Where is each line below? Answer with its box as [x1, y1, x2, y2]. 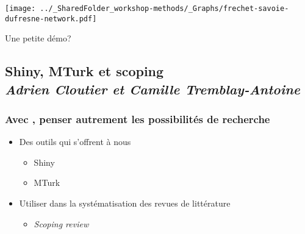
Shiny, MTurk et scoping [5, 62, 164, 80]
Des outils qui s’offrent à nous [19, 135, 131, 148]
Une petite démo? [5, 32, 71, 44]
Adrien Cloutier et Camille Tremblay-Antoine [5, 79, 301, 98]
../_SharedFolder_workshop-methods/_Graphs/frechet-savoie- [40, 4, 289, 13]
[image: [5, 4, 36, 13]
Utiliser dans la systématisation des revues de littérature [19, 197, 231, 210]
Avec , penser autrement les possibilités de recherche [5, 112, 270, 126]
